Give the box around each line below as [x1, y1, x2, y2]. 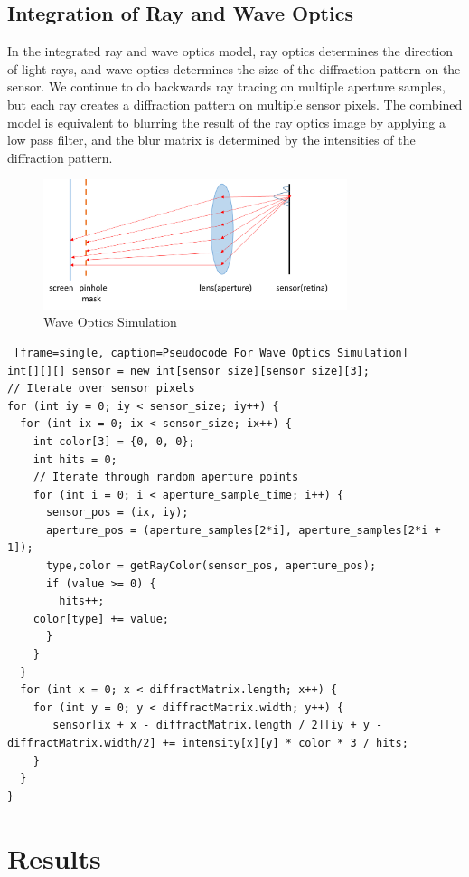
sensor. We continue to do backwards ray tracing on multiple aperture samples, [7, 77, 446, 96]
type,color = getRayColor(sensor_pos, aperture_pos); [45, 559, 377, 573]
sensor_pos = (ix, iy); [45, 506, 189, 520]
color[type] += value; [33, 612, 169, 625]
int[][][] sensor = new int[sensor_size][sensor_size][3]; [7, 364, 370, 377]
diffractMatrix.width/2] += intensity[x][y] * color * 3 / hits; [7, 737, 408, 749]
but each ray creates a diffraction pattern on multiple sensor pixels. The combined [7, 94, 463, 113]
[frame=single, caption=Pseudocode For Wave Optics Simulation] [14, 346, 408, 359]
